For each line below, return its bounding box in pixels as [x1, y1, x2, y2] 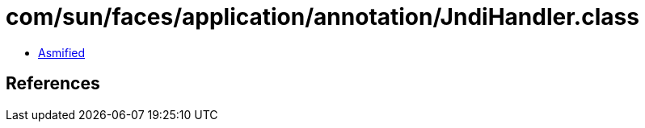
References [6, 73, 100, 94]
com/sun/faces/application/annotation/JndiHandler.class [6, 3, 639, 31]
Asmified [38, 45, 86, 60]
